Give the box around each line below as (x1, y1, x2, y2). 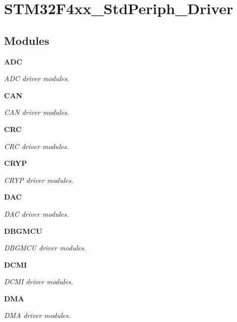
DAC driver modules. (4, 208, 69, 219)
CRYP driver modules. (4, 174, 73, 185)
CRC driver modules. (4, 141, 69, 151)
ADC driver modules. (4, 73, 69, 84)
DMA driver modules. (4, 310, 71, 320)
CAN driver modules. (4, 107, 69, 117)
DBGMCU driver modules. (4, 242, 87, 253)
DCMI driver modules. (4, 276, 73, 287)
